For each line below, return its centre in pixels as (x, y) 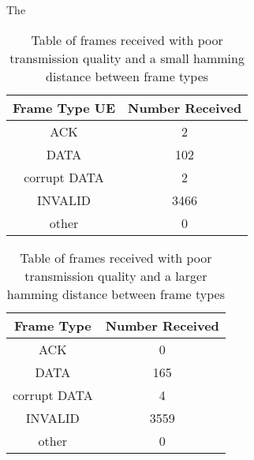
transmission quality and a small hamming (127, 58)
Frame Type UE (64, 107)
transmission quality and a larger (116, 275)
